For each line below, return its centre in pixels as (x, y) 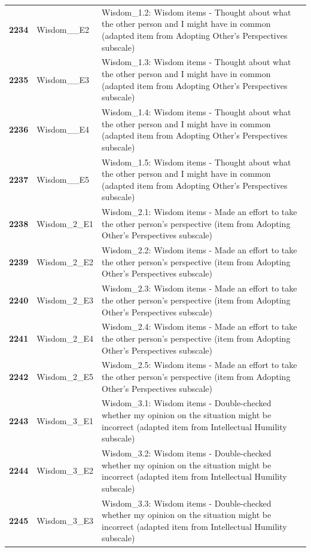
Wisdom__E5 (63, 180)
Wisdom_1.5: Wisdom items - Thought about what (196, 162)
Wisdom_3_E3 (65, 521)
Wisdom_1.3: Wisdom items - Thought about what (196, 62)
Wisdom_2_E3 (65, 300)
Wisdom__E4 (63, 129)
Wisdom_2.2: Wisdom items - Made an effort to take (199, 250)
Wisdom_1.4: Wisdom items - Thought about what (196, 112)
